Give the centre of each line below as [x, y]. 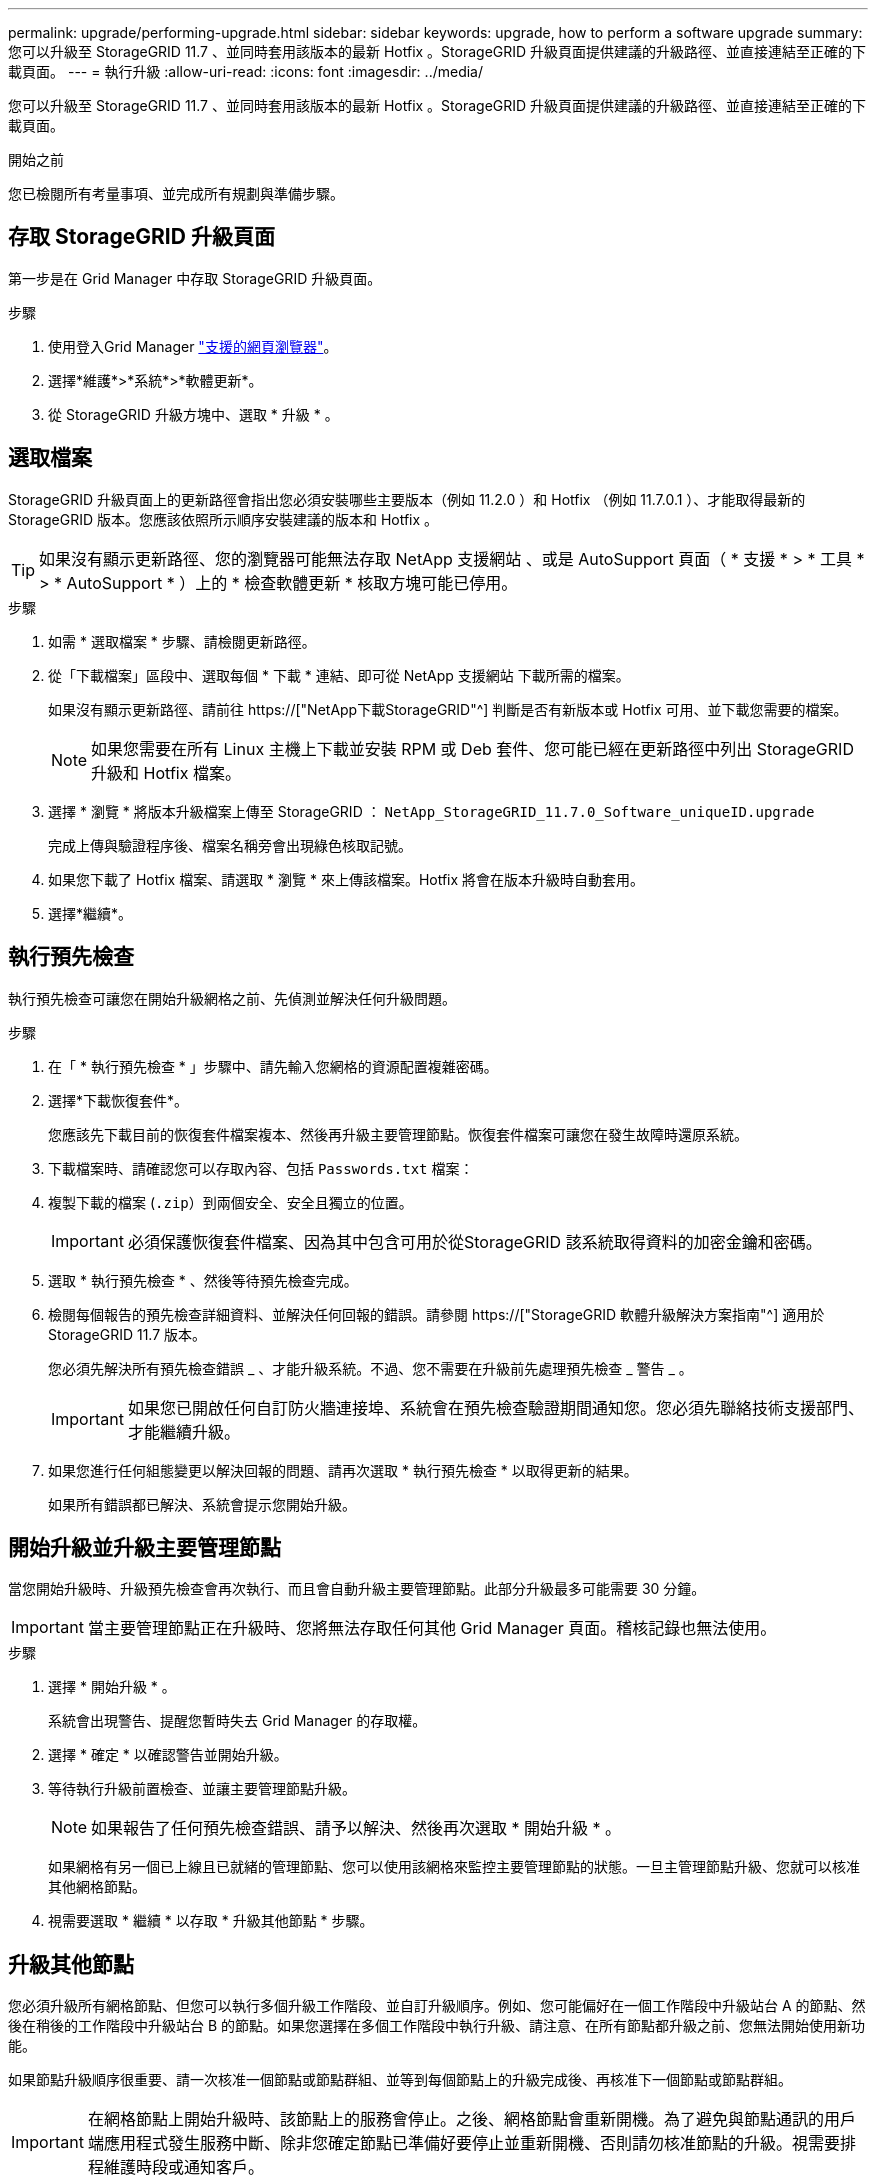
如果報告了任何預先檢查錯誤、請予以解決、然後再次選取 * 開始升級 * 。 [356, 1828]
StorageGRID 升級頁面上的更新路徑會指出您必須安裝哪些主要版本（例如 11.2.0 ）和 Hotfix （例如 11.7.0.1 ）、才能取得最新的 [407, 499]
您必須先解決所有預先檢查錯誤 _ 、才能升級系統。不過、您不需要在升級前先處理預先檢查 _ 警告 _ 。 [370, 1368]
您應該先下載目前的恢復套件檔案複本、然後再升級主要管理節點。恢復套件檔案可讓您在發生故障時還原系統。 [398, 1134]
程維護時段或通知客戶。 [175, 2167]
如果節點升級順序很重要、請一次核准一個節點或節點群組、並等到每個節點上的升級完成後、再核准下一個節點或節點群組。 [400, 2080]
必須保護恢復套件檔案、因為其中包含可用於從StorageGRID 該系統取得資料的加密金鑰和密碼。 [474, 1241]
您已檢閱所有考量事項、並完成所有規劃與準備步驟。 [176, 193]
